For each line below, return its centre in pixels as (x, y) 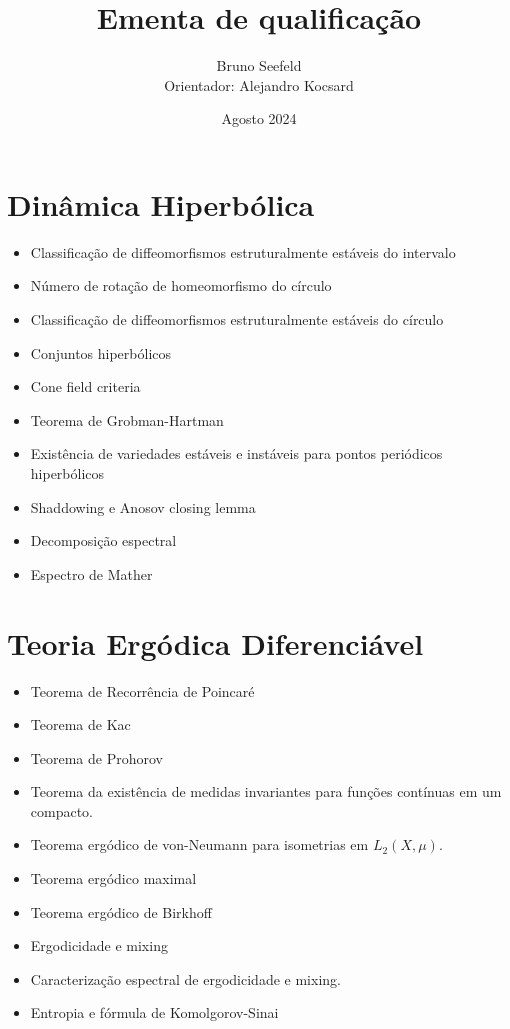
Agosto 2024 (259, 118)
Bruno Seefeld (259, 65)
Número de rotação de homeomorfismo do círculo (181, 285)
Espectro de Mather (91, 573)
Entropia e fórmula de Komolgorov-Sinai (154, 1012)
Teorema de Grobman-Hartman (127, 419)
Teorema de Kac (80, 724)
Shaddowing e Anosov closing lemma (143, 506)
